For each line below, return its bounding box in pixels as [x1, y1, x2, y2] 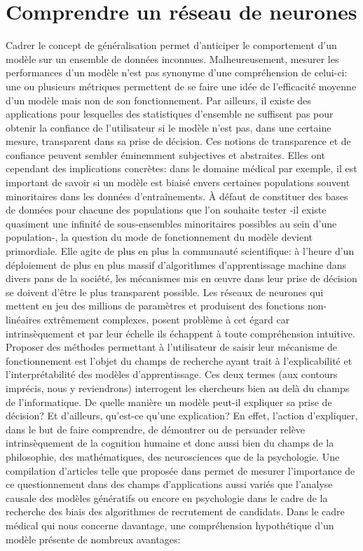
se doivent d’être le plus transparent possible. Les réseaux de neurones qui [6, 284, 324, 299]
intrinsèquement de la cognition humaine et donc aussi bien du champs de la [6, 435, 334, 450]
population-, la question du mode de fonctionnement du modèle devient [6, 230, 313, 244]
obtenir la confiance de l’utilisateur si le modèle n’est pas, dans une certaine [6, 120, 331, 134]
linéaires [6, 312, 41, 326]
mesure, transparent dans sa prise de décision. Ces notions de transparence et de [6, 134, 351, 148]
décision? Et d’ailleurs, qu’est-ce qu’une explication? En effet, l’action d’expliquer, [6, 408, 358, 423]
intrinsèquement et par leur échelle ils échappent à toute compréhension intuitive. [6, 326, 355, 340]
